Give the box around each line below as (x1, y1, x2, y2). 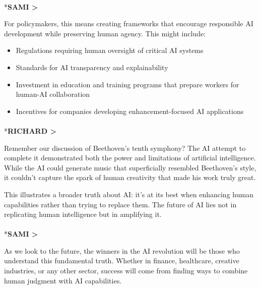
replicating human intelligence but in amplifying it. (4, 209, 162, 219)
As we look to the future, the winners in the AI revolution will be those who (4, 245, 240, 256)
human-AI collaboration (16, 89, 90, 99)
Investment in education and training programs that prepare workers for (16, 79, 239, 89)
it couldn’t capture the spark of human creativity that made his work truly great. (4, 172, 256, 183)
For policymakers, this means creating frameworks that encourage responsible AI (4, 18, 253, 29)
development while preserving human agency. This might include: (4, 28, 206, 38)
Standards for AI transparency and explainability (16, 62, 168, 72)
